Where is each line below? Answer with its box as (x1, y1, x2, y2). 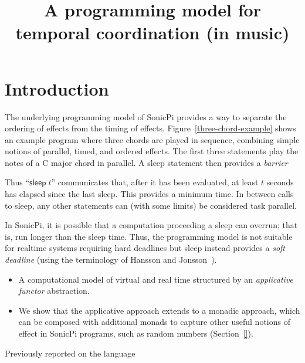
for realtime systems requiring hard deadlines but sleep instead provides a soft (5, 242, 285, 254)
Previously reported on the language (5, 347, 135, 359)
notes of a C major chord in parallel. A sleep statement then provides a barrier (5, 156, 288, 168)
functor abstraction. (18, 284, 90, 297)
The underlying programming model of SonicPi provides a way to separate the (5, 110, 287, 123)
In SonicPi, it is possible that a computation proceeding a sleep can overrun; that (5, 219, 298, 231)
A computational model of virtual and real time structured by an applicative (18, 273, 293, 285)
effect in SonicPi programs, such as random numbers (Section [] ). (18, 327, 253, 339)
